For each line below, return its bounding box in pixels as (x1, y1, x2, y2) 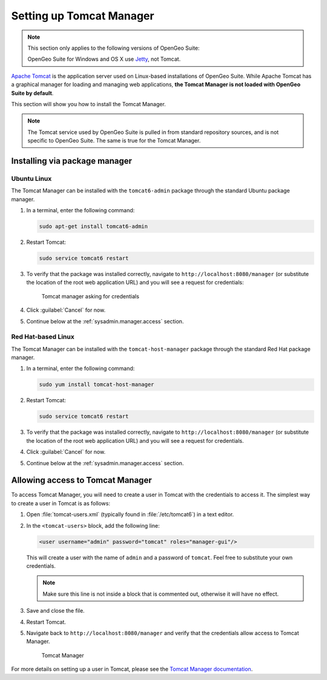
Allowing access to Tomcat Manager (11, 475, 152, 485)
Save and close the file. (26, 607, 85, 614)
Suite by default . (11, 89, 54, 96)
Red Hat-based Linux (11, 332, 75, 341)
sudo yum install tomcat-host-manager (39, 381, 154, 388)
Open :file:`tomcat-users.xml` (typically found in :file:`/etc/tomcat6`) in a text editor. (26, 511, 234, 518)
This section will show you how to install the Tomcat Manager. (11, 100, 166, 107)
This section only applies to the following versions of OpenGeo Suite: (27, 44, 200, 52)
